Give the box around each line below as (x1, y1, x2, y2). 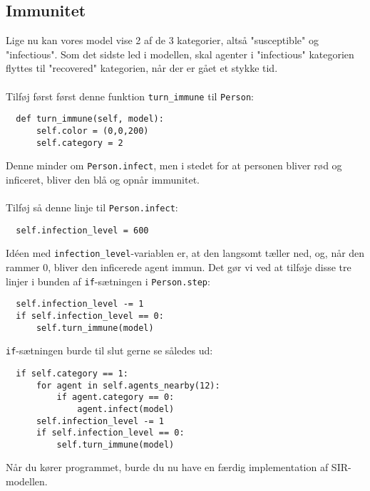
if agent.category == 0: (56, 392, 175, 403)
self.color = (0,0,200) (36, 125, 149, 136)
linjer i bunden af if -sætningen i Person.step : (6, 273, 210, 288)
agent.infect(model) (77, 403, 175, 414)
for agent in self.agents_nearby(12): (36, 380, 220, 391)
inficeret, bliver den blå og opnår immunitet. (6, 171, 200, 186)
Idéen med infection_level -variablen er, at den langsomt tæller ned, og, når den (6, 245, 365, 260)
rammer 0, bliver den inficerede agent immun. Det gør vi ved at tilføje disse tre (6, 260, 351, 275)
